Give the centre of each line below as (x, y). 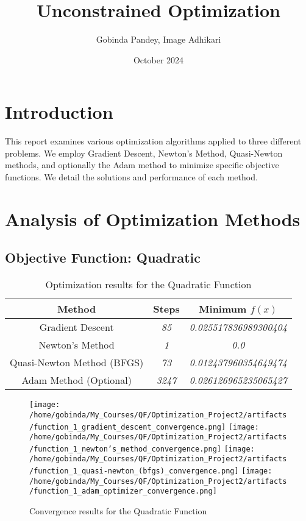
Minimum (223, 309)
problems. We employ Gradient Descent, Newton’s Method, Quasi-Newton (144, 153)
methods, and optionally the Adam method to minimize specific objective (142, 165)
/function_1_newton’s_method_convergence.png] (125, 449)
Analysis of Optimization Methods (153, 218)
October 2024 (158, 59)
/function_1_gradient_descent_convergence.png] (128, 427)
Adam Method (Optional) (76, 380)
